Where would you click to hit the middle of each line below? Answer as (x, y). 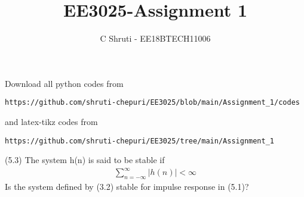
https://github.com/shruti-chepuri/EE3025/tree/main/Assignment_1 (140, 141)
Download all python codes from (64, 83)
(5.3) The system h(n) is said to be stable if (85, 160)
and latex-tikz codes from (51, 121)
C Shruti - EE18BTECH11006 (155, 38)
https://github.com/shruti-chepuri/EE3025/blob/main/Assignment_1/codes (152, 103)
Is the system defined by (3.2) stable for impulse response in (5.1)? (127, 187)
